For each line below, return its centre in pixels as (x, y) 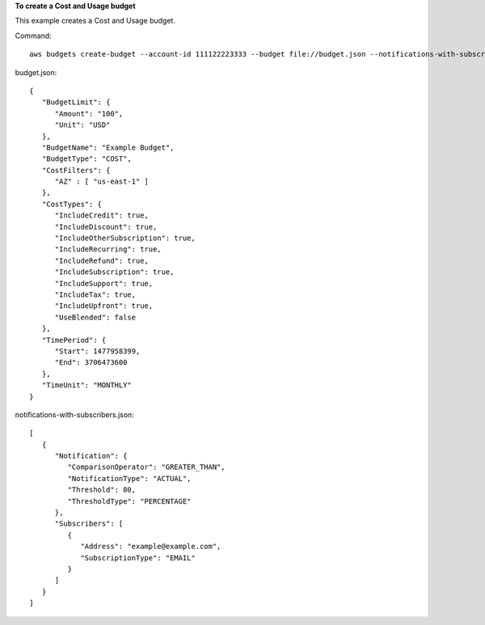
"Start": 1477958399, (97, 351)
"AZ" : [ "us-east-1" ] (102, 182)
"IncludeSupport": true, (104, 283)
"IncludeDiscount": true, (106, 227)
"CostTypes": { (72, 204)
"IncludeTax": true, (95, 294)
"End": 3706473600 (91, 363)
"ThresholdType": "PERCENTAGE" (129, 501)
